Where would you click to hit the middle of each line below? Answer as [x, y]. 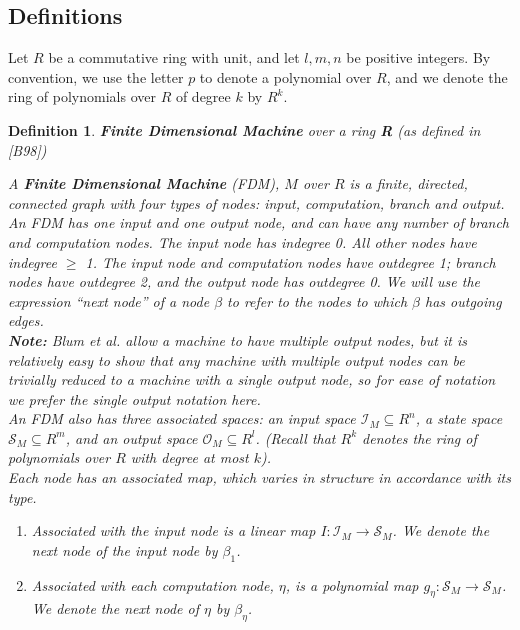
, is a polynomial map [352, 584]
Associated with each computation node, [152, 584]
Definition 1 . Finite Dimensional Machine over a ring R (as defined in [244, 129]
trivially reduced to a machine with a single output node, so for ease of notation [252, 379]
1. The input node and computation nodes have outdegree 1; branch [290, 261]
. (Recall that [295, 437]
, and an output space [131, 437]
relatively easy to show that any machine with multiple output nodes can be [236, 359]
